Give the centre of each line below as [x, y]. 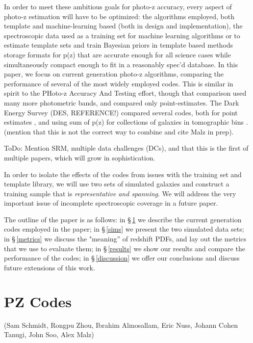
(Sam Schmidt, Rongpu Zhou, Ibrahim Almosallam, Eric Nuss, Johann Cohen [121, 325]
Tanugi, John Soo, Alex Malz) [49, 334]
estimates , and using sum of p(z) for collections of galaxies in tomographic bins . [126, 122]
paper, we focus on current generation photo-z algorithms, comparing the [114, 74]
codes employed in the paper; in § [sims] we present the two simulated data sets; [124, 229]
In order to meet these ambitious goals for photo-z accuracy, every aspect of [118, 6]
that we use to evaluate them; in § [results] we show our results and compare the [125, 248]
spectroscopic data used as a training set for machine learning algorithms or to [122, 35]
